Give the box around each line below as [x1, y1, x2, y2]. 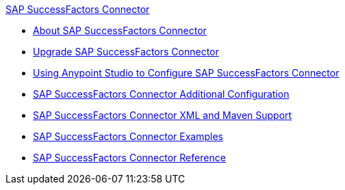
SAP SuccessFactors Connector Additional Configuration [33, 88, 290, 100]
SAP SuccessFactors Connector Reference [33, 152, 226, 163]
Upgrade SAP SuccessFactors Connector [33, 46, 219, 57]
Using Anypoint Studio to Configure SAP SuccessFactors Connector [33, 67, 340, 79]
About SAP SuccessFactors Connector [33, 25, 207, 36]
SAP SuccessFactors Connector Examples [33, 131, 224, 142]
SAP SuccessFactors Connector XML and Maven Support [33, 109, 292, 121]
